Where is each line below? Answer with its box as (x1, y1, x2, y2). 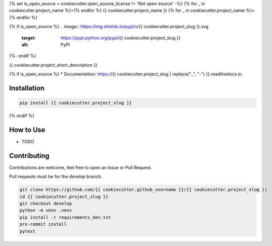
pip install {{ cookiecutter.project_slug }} (19, 100, 132, 106)
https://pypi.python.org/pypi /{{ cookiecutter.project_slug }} (60, 35, 181, 41)
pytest (19, 228, 36, 234)
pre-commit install (19, 221, 67, 227)
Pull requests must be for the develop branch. (9, 173, 102, 180)
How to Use (9, 125, 45, 134)
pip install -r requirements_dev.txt (19, 214, 111, 220)
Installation (9, 84, 45, 92)
